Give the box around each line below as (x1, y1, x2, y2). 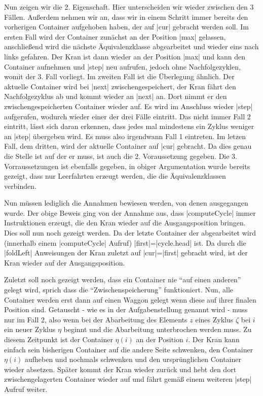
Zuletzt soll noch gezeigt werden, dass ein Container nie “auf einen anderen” (4, 274, 241, 285)
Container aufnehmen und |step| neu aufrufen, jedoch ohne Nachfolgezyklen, (4, 61, 241, 72)
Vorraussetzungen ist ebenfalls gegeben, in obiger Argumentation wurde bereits (4, 160, 250, 171)
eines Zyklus (195, 314, 234, 324)
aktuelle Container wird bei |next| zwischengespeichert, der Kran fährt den (4, 81, 236, 91)
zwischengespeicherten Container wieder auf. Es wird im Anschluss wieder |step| (4, 101, 253, 111)
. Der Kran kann (188, 334, 240, 344)
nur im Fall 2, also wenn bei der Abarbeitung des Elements (4, 314, 187, 324)
